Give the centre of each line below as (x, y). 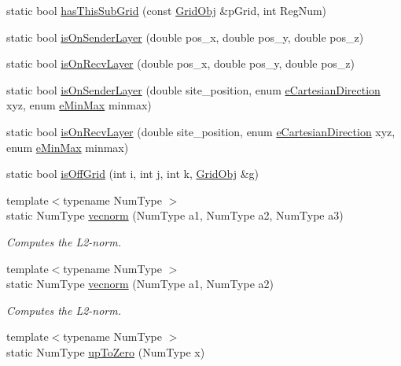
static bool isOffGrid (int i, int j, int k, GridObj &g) (132, 174)
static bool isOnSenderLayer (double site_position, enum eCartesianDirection (193, 89)
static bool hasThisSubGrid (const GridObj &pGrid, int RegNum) (167, 10)
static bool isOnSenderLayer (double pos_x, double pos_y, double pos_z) (185, 37)
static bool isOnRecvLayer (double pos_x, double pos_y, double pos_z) (181, 63)
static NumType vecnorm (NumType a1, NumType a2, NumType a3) (175, 215)
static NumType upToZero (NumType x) (106, 351)
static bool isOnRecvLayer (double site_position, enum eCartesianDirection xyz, (201, 131)
